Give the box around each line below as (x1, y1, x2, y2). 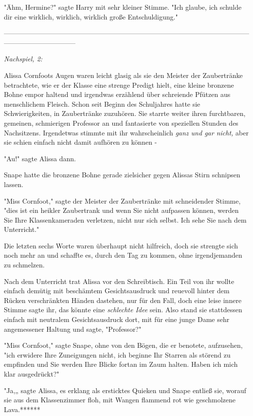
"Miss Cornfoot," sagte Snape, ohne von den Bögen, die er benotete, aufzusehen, (4, 340, 243, 350)
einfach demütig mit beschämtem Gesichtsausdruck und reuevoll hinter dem (4, 285, 230, 296)
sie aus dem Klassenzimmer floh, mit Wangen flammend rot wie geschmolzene (4, 395, 235, 405)
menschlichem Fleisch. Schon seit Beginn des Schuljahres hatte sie (4, 98, 200, 109)
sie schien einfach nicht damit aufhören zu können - (4, 137, 157, 147)
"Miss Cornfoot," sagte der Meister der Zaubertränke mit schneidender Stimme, (4, 195, 241, 206)
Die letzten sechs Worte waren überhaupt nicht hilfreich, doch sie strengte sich (4, 240, 238, 250)
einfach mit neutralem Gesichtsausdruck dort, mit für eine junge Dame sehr (4, 314, 230, 324)
